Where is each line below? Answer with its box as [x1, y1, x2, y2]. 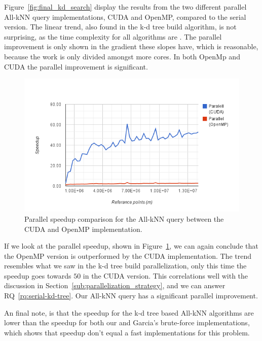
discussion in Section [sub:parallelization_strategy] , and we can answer [4, 280, 226, 291]
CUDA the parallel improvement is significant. [4, 61, 148, 72]
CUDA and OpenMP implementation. [24, 223, 142, 234]
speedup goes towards [4, 270, 71, 281]
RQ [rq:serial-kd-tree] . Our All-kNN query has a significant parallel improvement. [4, 290, 258, 301]
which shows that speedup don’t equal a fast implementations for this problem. [4, 327, 250, 337]
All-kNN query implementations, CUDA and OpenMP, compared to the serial [4, 11, 246, 22]
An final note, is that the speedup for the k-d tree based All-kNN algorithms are [4, 307, 254, 318]
